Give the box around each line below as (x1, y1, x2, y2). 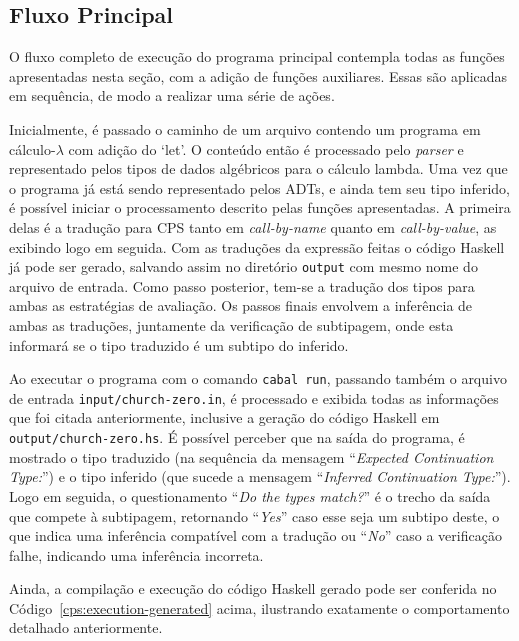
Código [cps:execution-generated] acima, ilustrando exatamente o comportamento (9, 597, 510, 618)
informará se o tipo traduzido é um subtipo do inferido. (9, 334, 349, 355)
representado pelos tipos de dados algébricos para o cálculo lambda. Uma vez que (9, 158, 508, 179)
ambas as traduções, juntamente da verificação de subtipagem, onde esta (9, 314, 454, 335)
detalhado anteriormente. (9, 617, 163, 638)
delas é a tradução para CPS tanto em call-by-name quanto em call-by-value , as (9, 216, 497, 237)
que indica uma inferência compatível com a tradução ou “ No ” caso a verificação (9, 525, 502, 546)
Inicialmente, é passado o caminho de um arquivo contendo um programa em (9, 118, 481, 139)
